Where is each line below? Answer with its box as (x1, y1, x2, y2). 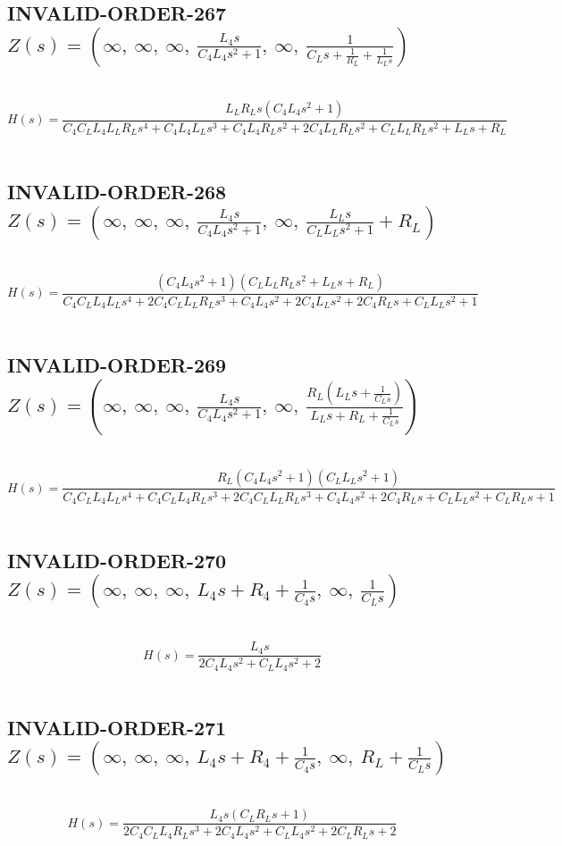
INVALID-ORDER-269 (7, 351, 227, 379)
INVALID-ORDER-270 (7, 547, 227, 574)
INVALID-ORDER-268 (7, 178, 227, 205)
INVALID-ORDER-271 (7, 713, 227, 741)
